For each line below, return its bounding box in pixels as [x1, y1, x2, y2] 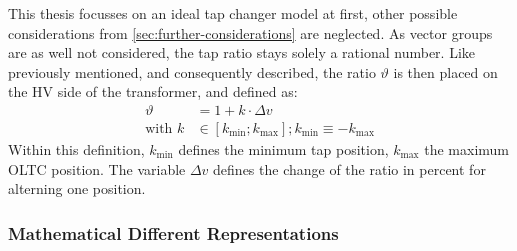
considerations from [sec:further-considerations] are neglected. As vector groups [8, 22, 493, 43]
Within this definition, [8, 139, 145, 160]
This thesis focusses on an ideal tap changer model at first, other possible [8, 3, 458, 23]
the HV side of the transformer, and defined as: [8, 81, 298, 102]
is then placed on [393, 61, 498, 82]
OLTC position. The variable [8, 158, 186, 179]
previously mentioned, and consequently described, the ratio [8, 61, 376, 82]
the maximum [424, 139, 510, 160]
